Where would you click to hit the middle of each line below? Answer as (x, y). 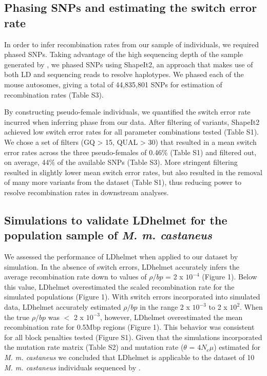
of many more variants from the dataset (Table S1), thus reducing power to (123, 182)
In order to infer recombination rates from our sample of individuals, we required (132, 44)
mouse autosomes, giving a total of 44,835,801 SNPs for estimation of (113, 84)
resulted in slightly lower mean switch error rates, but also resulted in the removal (133, 172)
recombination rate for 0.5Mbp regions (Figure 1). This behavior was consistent (129, 327)
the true (17, 317)
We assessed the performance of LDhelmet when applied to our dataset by (121, 257)
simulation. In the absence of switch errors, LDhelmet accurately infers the (122, 266)
